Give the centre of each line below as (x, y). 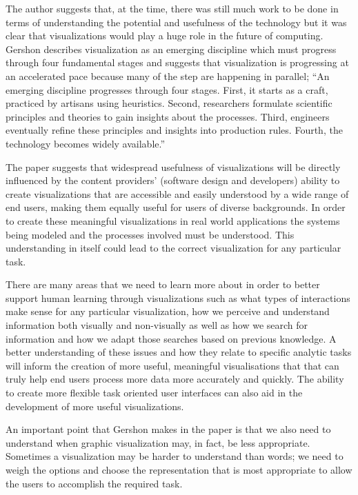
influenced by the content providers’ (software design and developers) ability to (173, 180)
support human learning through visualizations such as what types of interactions (178, 297)
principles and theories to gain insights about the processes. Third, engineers (168, 116)
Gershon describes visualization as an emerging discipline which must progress (171, 49)
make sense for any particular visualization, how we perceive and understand (168, 311)
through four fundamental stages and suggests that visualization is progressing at (177, 62)
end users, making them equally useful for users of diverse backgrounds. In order (176, 207)
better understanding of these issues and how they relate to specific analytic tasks (179, 352)
